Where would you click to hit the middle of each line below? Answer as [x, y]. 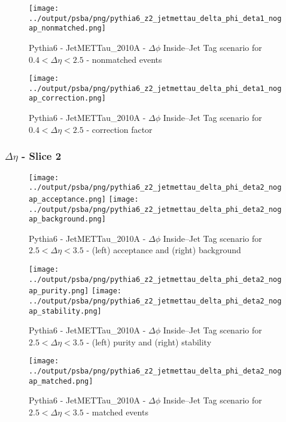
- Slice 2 [42, 156]
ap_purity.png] [59, 291]
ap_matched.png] [61, 381]
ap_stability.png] [65, 311]
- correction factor [119, 129]
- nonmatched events [124, 59]
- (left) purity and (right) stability [149, 341]
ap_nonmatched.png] [67, 28]
